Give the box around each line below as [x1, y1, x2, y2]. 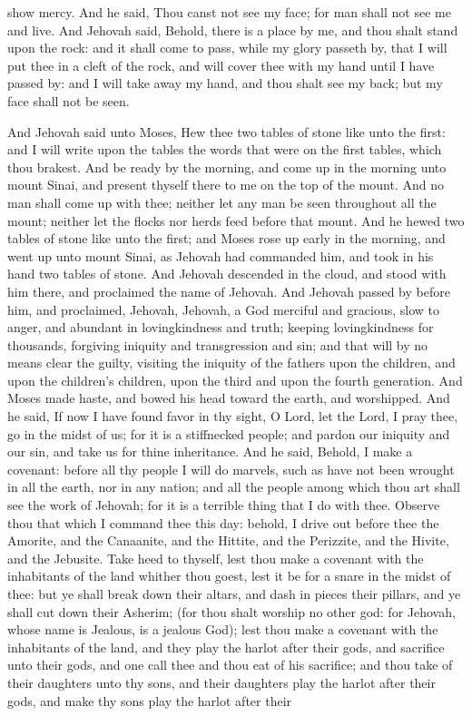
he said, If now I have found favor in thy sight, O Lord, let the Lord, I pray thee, [7, 407, 458, 426]
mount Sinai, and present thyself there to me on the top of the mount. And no [7, 175, 444, 194]
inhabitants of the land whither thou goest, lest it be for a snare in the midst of [7, 566, 451, 585]
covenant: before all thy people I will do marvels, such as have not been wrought [7, 459, 455, 478]
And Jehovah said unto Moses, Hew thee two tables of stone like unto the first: [7, 122, 446, 141]
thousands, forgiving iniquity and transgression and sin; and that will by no [7, 335, 428, 354]
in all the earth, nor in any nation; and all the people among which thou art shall [7, 477, 460, 496]
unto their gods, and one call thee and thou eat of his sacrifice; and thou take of [7, 655, 453, 674]
